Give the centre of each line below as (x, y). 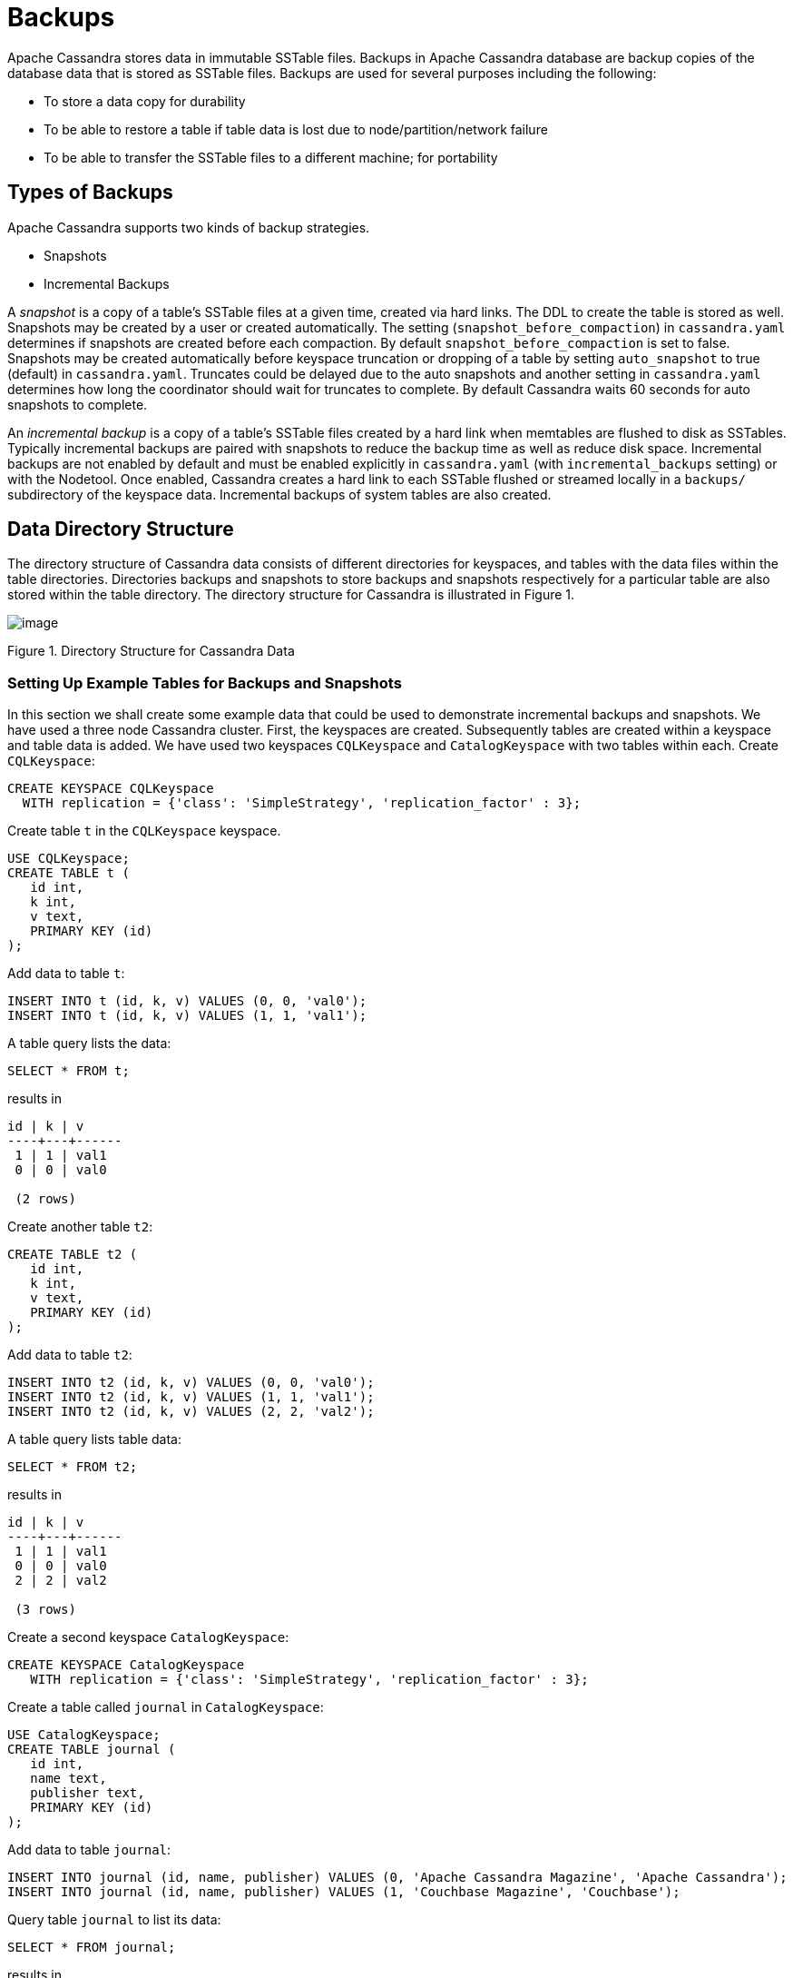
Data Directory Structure (121, 529)
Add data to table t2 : (70, 1355)
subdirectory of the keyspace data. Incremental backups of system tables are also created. (279, 494)
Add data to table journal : (89, 1850)
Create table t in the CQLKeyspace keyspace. (144, 831)
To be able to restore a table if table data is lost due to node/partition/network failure (296, 129)
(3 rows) (45, 1610)
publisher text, (88, 1793)
